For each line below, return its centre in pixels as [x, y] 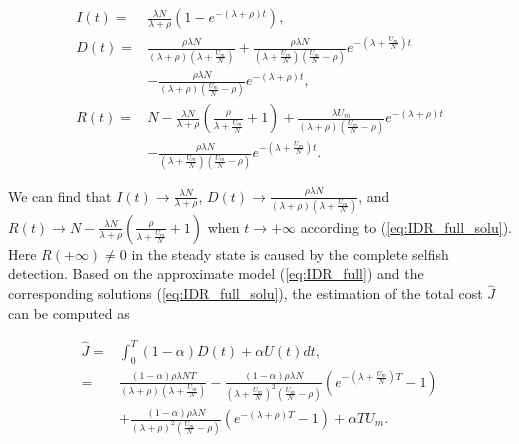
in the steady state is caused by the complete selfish [290, 253]
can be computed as [69, 312]
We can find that [60, 195]
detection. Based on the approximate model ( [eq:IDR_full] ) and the [216, 273]
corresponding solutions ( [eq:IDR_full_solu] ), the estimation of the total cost [245, 293]
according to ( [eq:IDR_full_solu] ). [406, 226]
